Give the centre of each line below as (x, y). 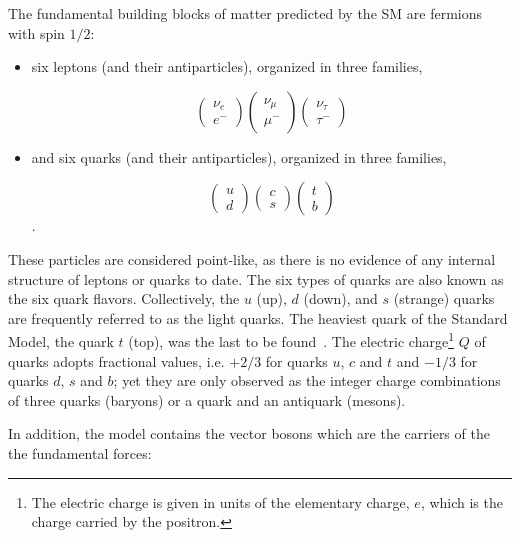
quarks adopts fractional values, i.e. (116, 360)
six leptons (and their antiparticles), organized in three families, (227, 66)
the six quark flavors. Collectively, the (124, 298)
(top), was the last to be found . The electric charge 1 (291, 339)
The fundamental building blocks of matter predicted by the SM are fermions (245, 13)
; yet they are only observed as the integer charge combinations (307, 380)
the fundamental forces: (80, 452)
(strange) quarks (444, 298)
